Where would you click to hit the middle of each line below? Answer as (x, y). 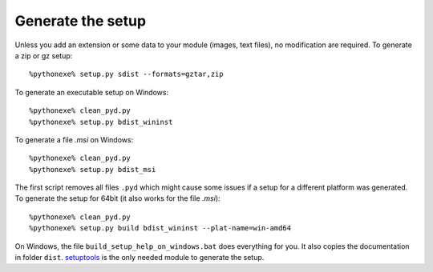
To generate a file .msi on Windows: (74, 139)
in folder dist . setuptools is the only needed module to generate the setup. (140, 258)
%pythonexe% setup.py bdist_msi (93, 169)
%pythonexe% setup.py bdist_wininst (101, 122)
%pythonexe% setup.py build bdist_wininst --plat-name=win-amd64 (160, 228)
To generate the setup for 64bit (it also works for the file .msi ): (117, 198)
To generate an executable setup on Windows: (91, 92)
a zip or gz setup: (44, 55)
